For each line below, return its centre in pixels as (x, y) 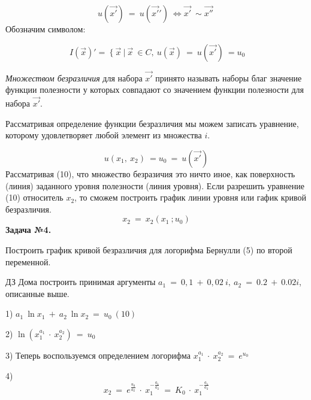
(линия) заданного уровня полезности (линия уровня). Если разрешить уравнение (155, 185)
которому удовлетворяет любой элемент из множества (104, 135)
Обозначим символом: (46, 29)
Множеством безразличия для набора (74, 78)
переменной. (28, 261)
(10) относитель (34, 197)
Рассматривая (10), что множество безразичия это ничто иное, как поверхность (150, 174)
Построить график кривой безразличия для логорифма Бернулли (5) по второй (149, 249)
